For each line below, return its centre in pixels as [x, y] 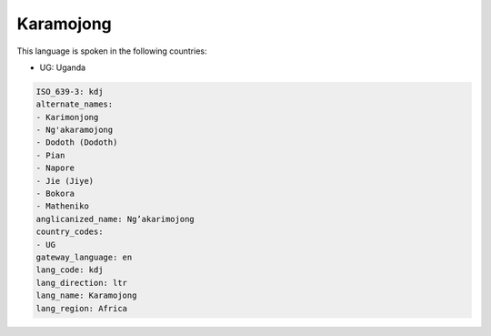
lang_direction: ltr [81, 283]
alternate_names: [75, 104]
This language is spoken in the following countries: [112, 51]
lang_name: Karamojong [86, 295]
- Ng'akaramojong [75, 130]
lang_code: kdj [70, 270]
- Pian [50, 155]
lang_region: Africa [81, 308]
